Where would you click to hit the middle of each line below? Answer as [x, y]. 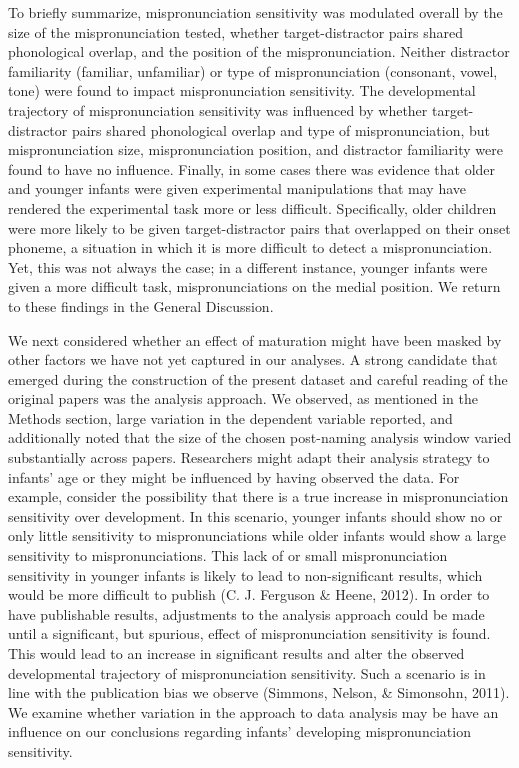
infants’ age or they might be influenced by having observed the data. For [234, 476]
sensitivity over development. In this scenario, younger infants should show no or [255, 515]
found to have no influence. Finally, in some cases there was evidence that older [252, 168]
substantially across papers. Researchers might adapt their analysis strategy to [249, 457]
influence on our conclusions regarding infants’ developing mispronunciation [239, 731]
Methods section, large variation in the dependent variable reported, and [230, 417]
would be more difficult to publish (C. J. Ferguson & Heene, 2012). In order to [249, 594]
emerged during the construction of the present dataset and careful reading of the [258, 378]
